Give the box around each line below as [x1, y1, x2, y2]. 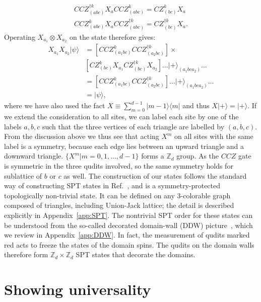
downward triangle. [4, 150, 63, 161]
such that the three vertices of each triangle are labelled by [42, 121, 225, 131]
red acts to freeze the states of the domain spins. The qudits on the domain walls [4, 239, 254, 250]
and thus [182, 100, 210, 111]
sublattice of [4, 170, 42, 181]
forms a [141, 150, 164, 161]
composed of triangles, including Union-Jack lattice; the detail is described [4, 200, 234, 210]
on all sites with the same [174, 131, 253, 141]
